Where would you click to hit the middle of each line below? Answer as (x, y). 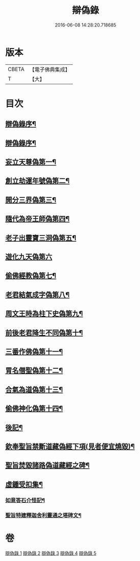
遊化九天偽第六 (29, 257)
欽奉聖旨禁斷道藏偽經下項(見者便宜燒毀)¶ (70, 446)
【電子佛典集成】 (50, 69)
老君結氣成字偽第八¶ (37, 295)
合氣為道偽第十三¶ (34, 390)
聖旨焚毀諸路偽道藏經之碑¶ (48, 465)
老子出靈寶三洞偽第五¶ (41, 238)
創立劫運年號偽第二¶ (37, 181)
